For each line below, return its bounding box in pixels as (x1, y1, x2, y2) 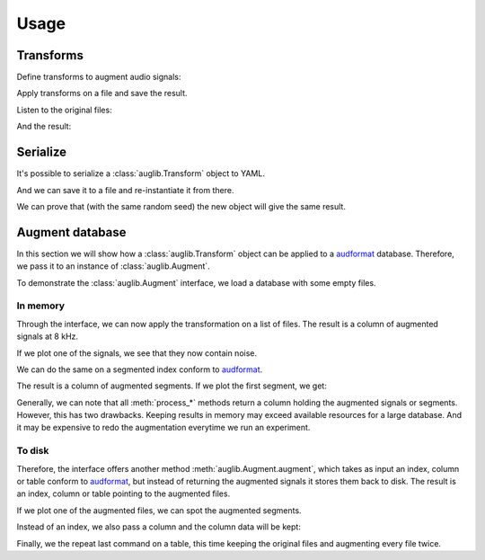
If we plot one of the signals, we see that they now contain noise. (16, 347, 258, 359)
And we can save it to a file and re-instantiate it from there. (16, 184, 234, 195)
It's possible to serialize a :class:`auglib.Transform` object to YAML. (16, 168, 265, 179)
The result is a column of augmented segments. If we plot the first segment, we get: (16, 380, 327, 391)
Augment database (16, 225, 127, 240)
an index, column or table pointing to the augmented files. (16, 488, 231, 499)
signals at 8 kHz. (16, 331, 79, 342)
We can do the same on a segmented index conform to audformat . (16, 364, 263, 375)
